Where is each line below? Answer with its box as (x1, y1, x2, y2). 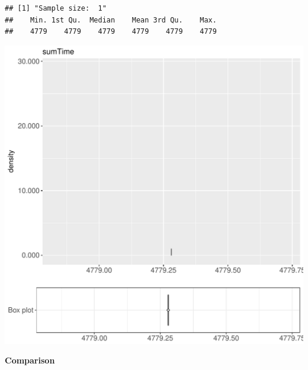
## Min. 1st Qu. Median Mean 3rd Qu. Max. (5, 15, 217, 24)
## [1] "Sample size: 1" (5, 4, 107, 12)
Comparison (5, 354, 55, 366)
